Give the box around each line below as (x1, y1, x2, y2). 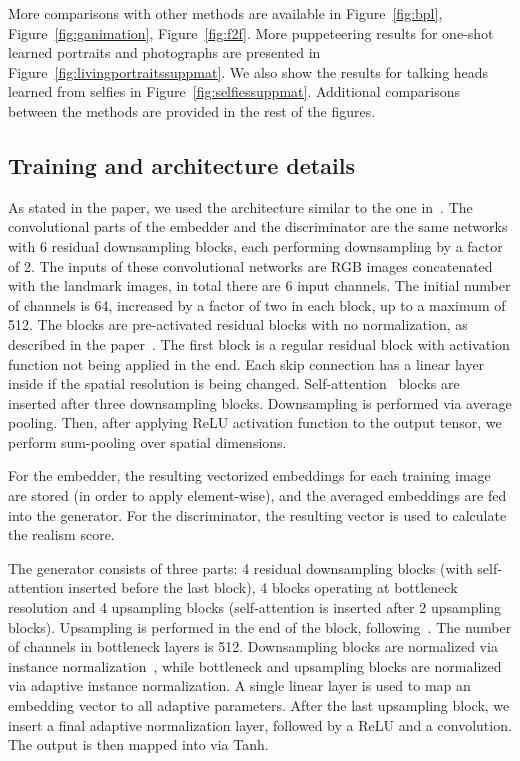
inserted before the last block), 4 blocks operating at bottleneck (68, 577, 458, 598)
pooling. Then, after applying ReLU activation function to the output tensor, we (8, 412, 502, 433)
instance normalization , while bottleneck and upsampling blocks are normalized (8, 655, 502, 676)
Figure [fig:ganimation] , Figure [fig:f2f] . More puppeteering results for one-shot (8, 22, 494, 43)
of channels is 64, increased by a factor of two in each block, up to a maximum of (8, 294, 506, 315)
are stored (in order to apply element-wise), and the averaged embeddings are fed (8, 485, 507, 506)
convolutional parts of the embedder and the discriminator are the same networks (8, 216, 508, 237)
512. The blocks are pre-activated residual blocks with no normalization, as (8, 314, 468, 335)
